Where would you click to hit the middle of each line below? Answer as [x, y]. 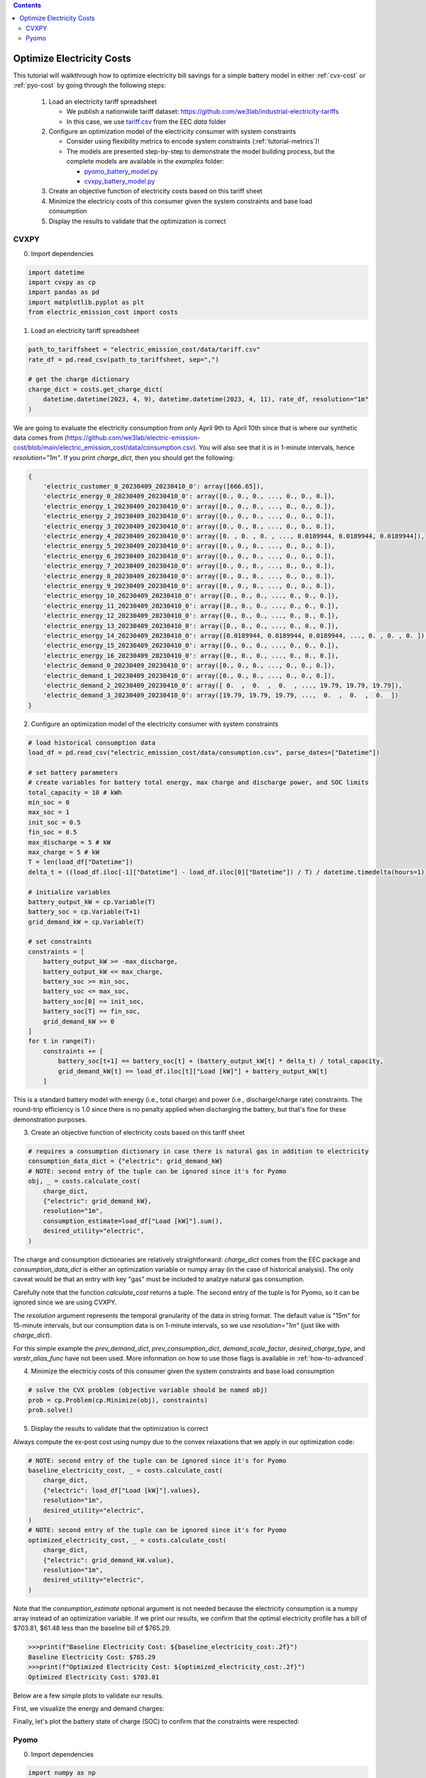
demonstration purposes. [50, 1119]
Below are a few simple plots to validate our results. [88, 1696]
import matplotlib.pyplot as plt [86, 302]
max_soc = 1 [49, 812]
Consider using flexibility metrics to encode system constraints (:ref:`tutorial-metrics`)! [193, 142]
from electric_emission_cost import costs [103, 312]
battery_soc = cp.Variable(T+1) [84, 912]
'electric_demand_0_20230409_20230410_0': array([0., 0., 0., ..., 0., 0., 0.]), [189, 666]
